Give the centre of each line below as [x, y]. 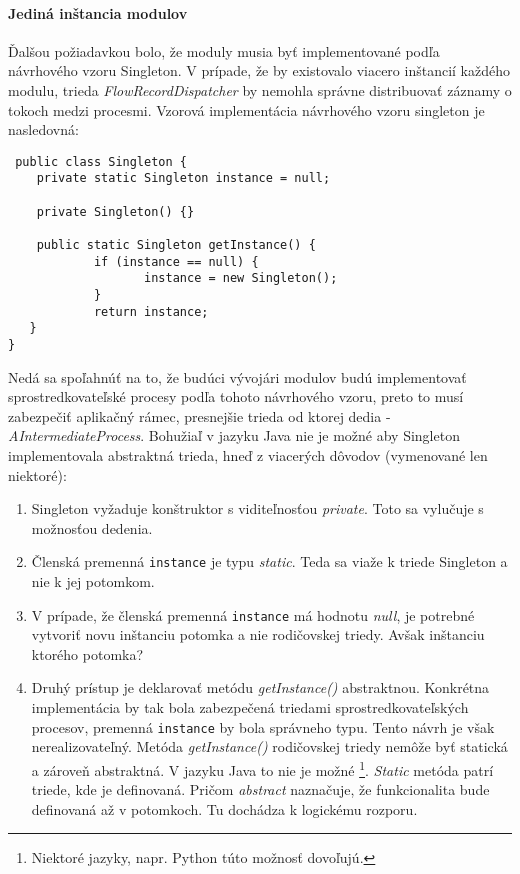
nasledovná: [43, 129]
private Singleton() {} [115, 211]
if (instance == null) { [176, 261]
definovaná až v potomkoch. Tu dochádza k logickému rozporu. [224, 808]
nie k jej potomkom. [93, 581]
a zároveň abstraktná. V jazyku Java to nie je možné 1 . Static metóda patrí [262, 768]
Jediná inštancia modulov [98, 12]
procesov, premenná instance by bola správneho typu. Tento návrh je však [263, 726]
